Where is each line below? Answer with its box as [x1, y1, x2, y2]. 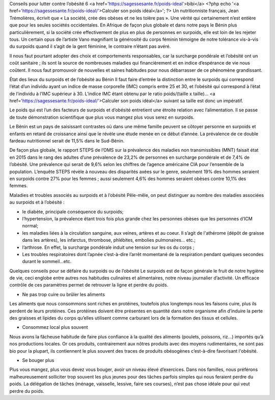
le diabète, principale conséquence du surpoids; [22, 209, 124, 215]
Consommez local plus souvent [22, 324, 89, 330]
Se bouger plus [22, 357, 54, 363]
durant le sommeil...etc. [22, 259, 72, 265]
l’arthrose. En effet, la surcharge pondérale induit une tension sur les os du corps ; [22, 244, 195, 250]
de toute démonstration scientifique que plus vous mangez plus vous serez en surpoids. [9, 114, 195, 120]
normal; [22, 223, 38, 229]
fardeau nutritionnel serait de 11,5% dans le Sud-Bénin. [9, 138, 125, 144]
